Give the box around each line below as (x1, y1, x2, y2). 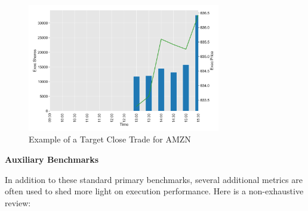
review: (5, 196, 31, 209)
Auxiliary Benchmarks (5, 153, 99, 165)
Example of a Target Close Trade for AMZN (29, 133, 191, 145)
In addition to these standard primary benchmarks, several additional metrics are (5, 173, 303, 185)
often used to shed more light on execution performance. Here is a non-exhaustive (5, 185, 304, 197)
